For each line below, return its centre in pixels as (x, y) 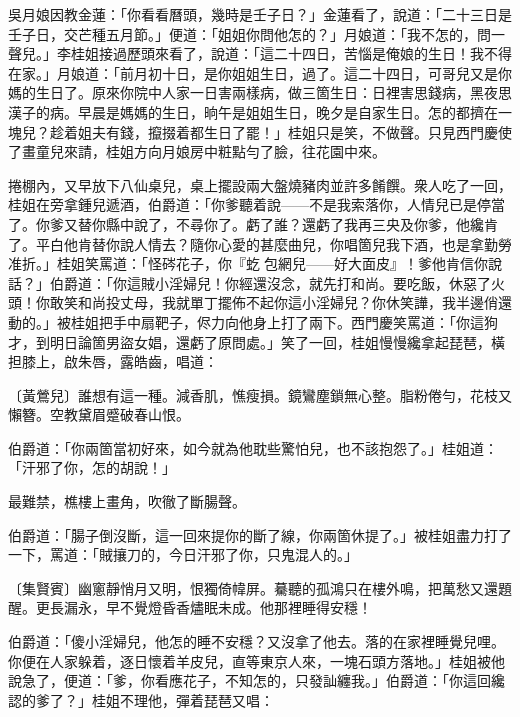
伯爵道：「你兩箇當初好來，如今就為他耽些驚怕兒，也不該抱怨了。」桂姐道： (253, 447)
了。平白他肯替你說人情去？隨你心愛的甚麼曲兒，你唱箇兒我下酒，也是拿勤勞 (260, 243)
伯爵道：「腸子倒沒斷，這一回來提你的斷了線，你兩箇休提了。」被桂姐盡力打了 (260, 534)
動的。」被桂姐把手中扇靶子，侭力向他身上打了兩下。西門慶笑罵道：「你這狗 (253, 321)
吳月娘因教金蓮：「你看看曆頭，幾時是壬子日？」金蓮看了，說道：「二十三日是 (260, 14)
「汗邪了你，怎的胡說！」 (92, 467)
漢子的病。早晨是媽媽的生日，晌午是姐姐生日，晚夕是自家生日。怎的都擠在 (253, 111)
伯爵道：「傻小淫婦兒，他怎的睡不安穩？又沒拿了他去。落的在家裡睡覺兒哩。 (256, 641)
